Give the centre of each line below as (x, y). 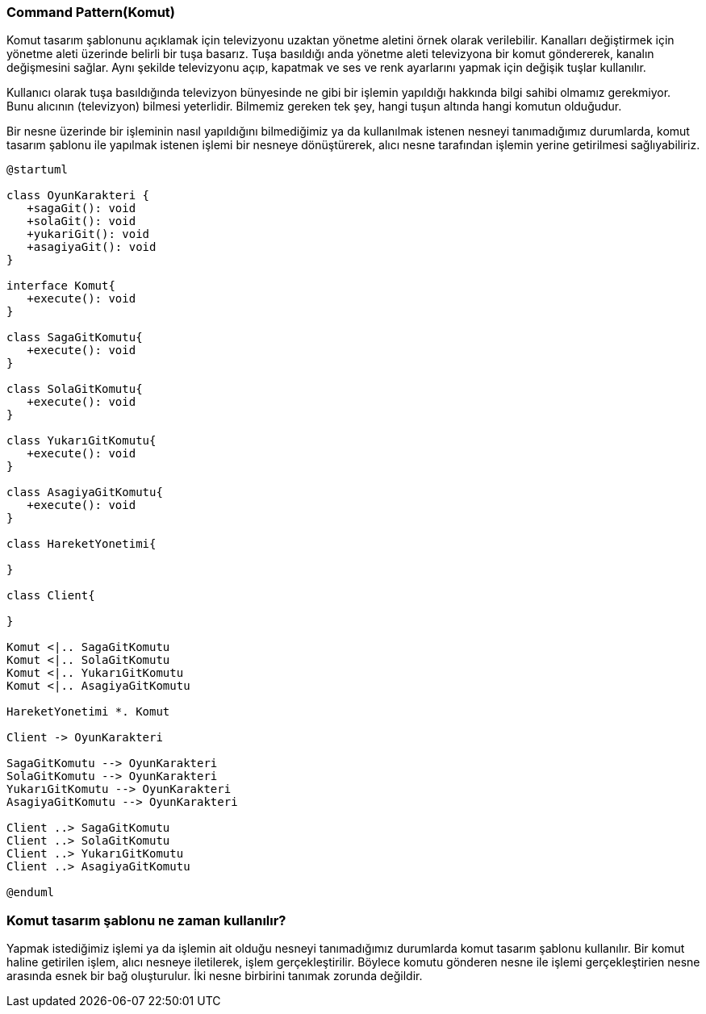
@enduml (31, 893)
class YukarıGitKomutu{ (81, 441)
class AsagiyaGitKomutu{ (85, 492)
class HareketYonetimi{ (81, 544)
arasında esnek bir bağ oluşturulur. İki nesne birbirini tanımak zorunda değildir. (215, 976)
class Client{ (51, 596)
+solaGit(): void (81, 221)
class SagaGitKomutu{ (75, 338)
